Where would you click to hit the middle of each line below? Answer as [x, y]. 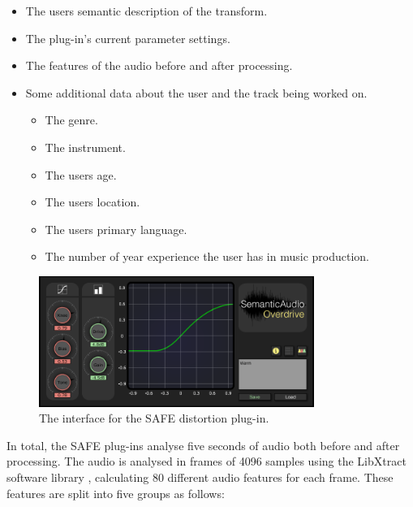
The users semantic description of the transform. [146, 11]
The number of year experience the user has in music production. [207, 256]
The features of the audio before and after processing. [159, 65]
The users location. [92, 202]
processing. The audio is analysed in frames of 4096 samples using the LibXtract [206, 461]
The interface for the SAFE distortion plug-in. [154, 418]
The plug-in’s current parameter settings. [128, 38]
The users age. [81, 174]
